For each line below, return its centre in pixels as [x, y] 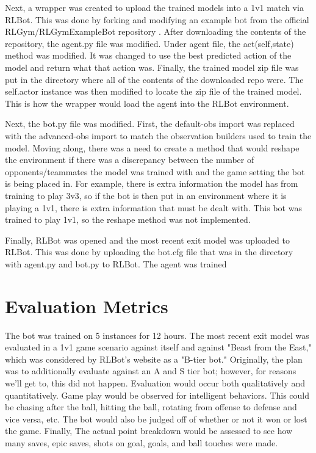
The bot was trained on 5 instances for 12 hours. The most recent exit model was [157, 335]
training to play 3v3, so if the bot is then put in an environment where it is [146, 195]
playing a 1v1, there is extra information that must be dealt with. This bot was [153, 207]
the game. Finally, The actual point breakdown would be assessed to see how [149, 431]
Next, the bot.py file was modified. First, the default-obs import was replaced [150, 124]
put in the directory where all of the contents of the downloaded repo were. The [154, 79]
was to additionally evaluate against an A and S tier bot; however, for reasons [151, 371]
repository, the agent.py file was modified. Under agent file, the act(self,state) [149, 43]
